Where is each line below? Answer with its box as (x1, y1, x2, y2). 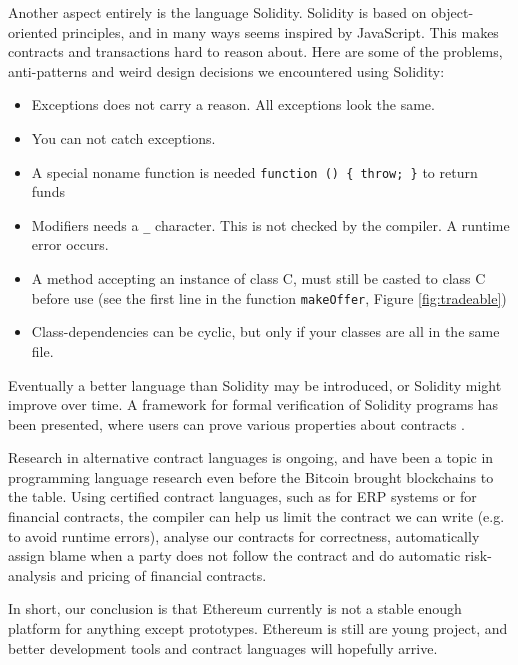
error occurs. (31, 234, 109, 255)
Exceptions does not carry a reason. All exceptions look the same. (31, 94, 435, 115)
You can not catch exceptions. (31, 127, 216, 148)
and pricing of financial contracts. (60, 564, 267, 585)
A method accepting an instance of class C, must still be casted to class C (31, 268, 486, 289)
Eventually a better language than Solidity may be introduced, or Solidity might (8, 374, 502, 395)
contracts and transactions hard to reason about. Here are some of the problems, (8, 41, 503, 62)
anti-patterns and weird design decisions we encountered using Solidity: (8, 60, 445, 81)
